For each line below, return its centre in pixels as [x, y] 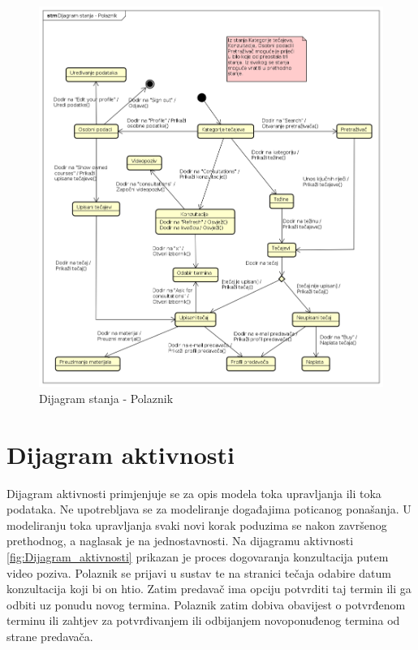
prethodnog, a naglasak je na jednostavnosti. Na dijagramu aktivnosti [180, 541]
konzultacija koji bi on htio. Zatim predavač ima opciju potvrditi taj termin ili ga [209, 589]
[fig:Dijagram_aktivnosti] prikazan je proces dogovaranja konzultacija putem [198, 557]
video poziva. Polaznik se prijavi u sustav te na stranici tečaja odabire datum [199, 572]
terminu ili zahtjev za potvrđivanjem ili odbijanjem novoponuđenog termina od [203, 620]
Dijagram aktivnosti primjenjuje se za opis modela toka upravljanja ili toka [194, 493]
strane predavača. [50, 637]
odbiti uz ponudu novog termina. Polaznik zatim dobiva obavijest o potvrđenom [206, 604]
